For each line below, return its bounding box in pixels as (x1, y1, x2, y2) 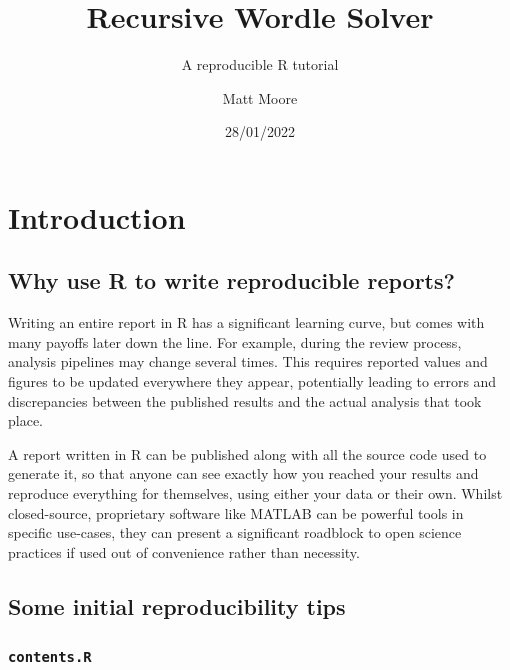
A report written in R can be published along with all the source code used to (8, 443, 487, 464)
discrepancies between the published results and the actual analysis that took (8, 390, 482, 411)
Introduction (8, 196, 186, 237)
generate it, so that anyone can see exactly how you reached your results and (8, 463, 479, 484)
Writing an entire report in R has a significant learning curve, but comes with (8, 312, 485, 333)
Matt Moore (222, 87, 298, 108)
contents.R (8, 649, 92, 666)
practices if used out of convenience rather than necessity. (8, 541, 360, 562)
